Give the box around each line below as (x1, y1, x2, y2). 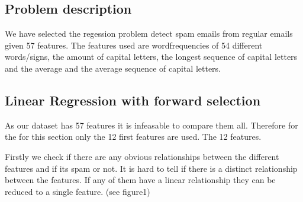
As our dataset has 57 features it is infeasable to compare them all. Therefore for (5, 118, 298, 131)
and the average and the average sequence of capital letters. (5, 62, 221, 74)
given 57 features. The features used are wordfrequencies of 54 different (5, 39, 263, 51)
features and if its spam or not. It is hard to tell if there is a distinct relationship (5, 162, 298, 174)
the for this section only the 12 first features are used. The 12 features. (5, 130, 262, 143)
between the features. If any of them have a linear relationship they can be (5, 174, 276, 186)
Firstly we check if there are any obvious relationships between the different (5, 150, 279, 162)
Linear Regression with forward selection (5, 91, 261, 109)
